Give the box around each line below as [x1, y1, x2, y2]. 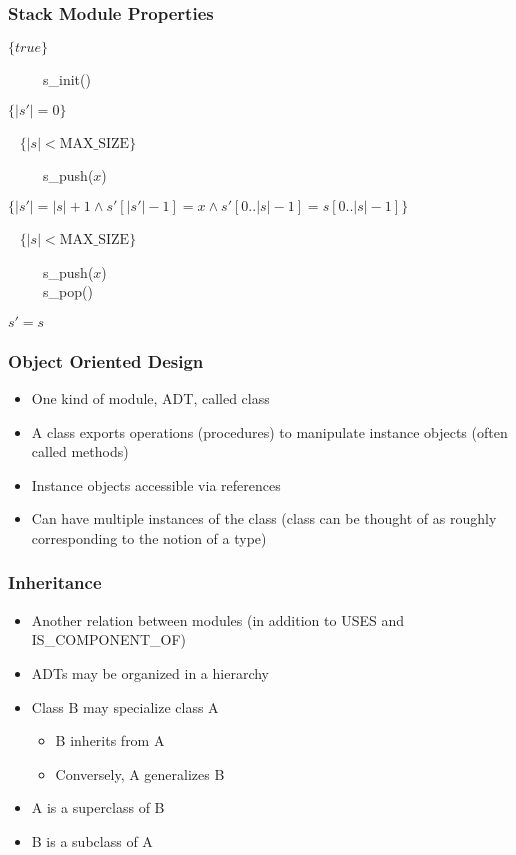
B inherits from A [55, 730, 165, 751]
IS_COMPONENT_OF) [31, 629, 187, 650]
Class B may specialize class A [31, 696, 219, 717]
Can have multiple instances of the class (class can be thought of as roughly [31, 508, 497, 529]
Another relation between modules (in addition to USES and [31, 609, 404, 630]
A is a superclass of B [31, 797, 165, 818]
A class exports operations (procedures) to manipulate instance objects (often [31, 421, 508, 442]
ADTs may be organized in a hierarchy [31, 662, 270, 683]
